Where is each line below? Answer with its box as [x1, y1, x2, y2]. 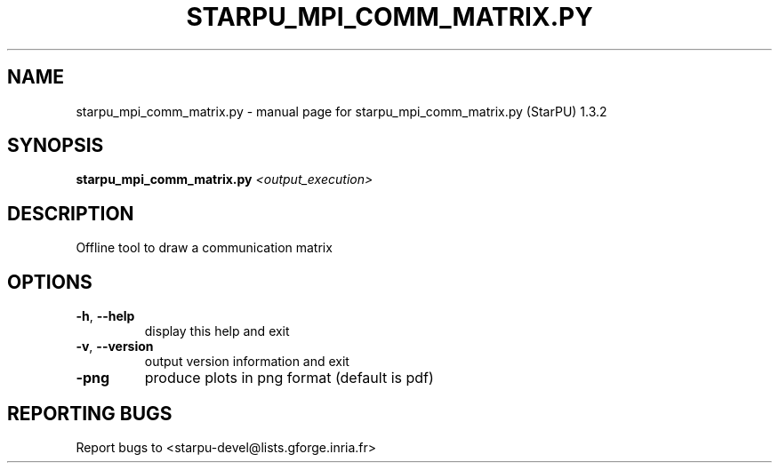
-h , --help [76, 308, 135, 324]
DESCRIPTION [7, 202, 134, 225]
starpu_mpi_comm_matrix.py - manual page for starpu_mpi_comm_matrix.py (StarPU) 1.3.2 [76, 103, 607, 119]
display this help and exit [144, 323, 290, 339]
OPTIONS [7, 270, 92, 293]
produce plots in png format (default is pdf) [144, 369, 434, 387]
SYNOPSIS [7, 134, 104, 157]
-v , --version [76, 339, 154, 354]
